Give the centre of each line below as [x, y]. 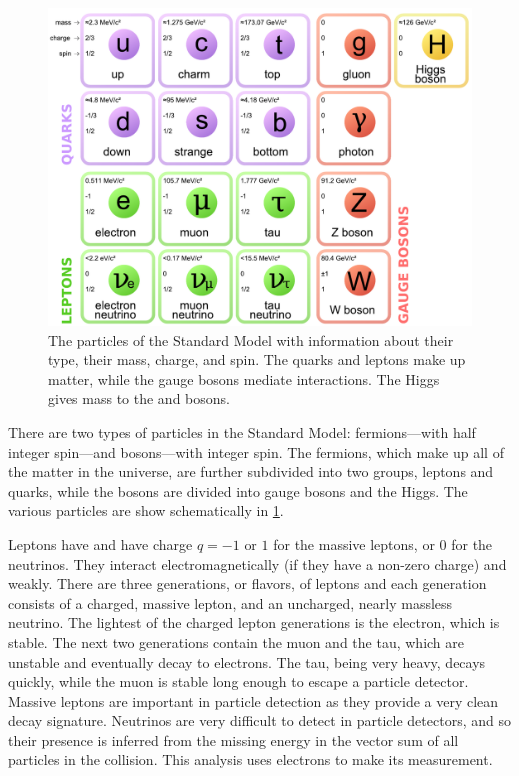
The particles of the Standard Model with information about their [251, 339]
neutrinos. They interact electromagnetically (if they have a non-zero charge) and [257, 563]
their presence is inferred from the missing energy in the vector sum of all [233, 739]
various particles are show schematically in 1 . [146, 510]
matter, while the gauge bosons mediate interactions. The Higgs [244, 378]
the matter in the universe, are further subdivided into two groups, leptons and [251, 471]
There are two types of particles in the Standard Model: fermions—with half [242, 431]
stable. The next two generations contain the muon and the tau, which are [236, 641]
